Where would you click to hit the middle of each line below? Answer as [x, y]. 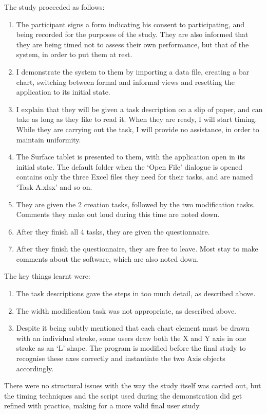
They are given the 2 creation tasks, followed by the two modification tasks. [136, 204]
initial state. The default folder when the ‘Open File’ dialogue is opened [129, 166]
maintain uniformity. [49, 139]
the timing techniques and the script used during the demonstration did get [123, 395]
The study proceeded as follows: [54, 7]
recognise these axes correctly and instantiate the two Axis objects [121, 358]
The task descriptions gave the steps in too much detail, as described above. [136, 293]
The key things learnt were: [47, 276]
